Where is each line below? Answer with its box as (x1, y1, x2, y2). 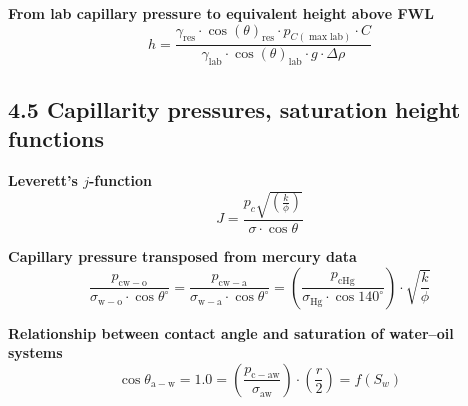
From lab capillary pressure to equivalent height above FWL (8, 3, 434, 23)
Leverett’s (8, 169, 78, 190)
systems (8, 342, 63, 363)
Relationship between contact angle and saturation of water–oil (8, 322, 454, 343)
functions (8, 123, 105, 154)
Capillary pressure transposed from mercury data (8, 246, 357, 267)
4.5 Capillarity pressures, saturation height (8, 93, 461, 124)
